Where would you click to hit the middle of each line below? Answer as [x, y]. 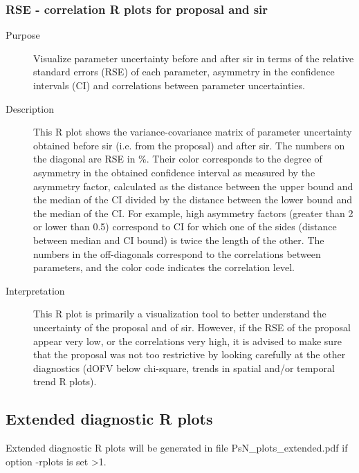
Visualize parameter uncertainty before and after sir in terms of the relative [194, 58]
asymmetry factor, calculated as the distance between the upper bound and [193, 186]
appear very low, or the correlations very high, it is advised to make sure [187, 341]
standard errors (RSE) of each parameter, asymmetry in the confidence [184, 72]
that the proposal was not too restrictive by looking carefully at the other [190, 354]
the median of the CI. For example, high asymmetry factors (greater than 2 [193, 213]
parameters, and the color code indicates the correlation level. [164, 267]
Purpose [23, 35]
